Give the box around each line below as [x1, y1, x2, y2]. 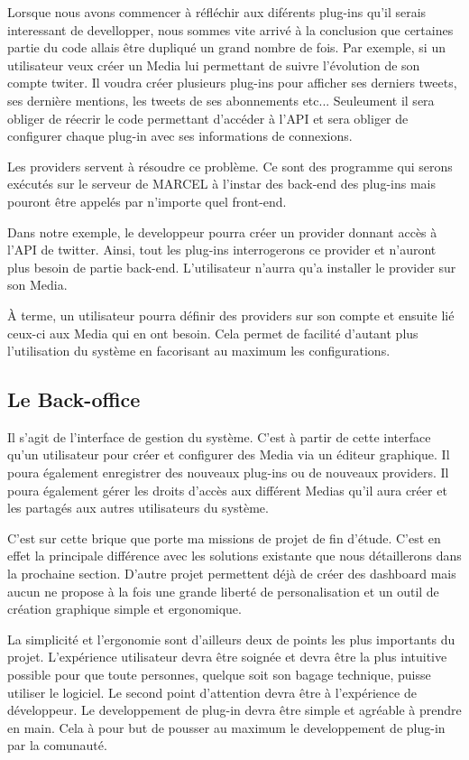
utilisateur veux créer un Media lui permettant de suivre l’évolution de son [7, 55, 420, 74]
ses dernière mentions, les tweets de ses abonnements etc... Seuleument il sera [7, 90, 435, 109]
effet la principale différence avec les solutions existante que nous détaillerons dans [7, 546, 462, 565]
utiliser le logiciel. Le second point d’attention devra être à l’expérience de [7, 682, 417, 701]
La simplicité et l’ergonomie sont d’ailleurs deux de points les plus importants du [7, 629, 455, 648]
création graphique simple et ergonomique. [7, 599, 242, 618]
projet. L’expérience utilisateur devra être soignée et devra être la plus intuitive [7, 647, 447, 666]
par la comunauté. [7, 736, 107, 755]
